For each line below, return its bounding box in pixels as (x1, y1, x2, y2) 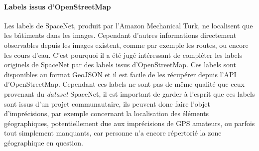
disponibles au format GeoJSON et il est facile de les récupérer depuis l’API (4, 69, 237, 79)
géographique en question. (4, 137, 83, 148)
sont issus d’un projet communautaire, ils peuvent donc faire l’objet (4, 98, 210, 109)
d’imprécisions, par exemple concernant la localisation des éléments (4, 108, 209, 119)
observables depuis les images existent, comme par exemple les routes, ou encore (4, 39, 249, 50)
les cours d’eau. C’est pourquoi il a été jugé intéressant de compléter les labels (4, 49, 243, 60)
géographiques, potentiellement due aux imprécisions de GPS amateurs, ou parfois (4, 118, 255, 128)
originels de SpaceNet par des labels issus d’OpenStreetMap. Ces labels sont (4, 59, 236, 70)
